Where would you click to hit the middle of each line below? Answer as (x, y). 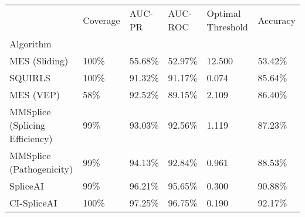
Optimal (224, 13)
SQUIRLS (30, 77)
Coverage (101, 20)
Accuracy (277, 20)
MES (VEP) (35, 94)
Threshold (227, 27)
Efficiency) (31, 138)
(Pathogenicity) (41, 169)
